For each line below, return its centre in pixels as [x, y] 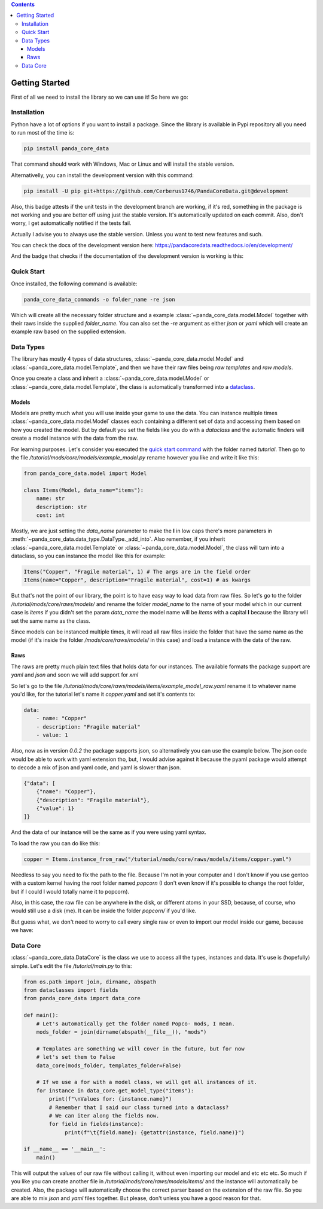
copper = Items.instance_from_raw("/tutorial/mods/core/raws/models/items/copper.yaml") [158, 859]
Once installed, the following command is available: [74, 284]
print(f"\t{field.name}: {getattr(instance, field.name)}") [155, 1132]
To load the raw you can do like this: [56, 843]
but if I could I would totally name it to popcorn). [70, 891]
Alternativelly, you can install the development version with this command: [103, 175]
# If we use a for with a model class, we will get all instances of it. [147, 1082]
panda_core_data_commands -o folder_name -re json [100, 299]
